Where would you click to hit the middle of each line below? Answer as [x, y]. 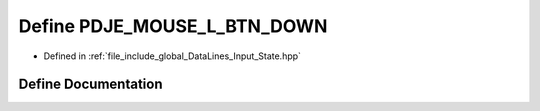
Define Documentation [90, 84]
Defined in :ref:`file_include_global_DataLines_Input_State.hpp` [172, 56]
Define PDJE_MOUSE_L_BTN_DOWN [173, 26]
